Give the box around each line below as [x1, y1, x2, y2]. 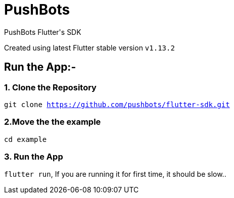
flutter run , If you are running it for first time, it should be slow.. [4, 170, 226, 179]
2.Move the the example [4, 117, 101, 127]
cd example [4, 135, 47, 143]
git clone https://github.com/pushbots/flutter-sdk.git [4, 100, 230, 109]
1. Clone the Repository [4, 82, 97, 92]
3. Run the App [4, 152, 63, 162]
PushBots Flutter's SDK [4, 27, 81, 36]
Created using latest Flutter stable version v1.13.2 [4, 43, 175, 52]
